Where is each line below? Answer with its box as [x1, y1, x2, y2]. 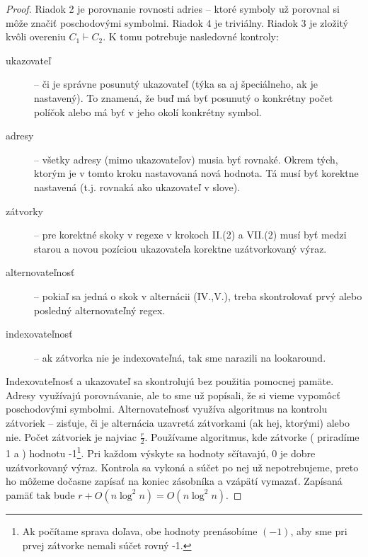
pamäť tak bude [6, 487, 75, 502]
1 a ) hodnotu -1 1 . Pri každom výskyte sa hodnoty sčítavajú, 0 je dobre [6, 444, 316, 461]
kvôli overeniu [6, 29, 66, 44]
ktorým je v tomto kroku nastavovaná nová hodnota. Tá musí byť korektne [34, 166, 359, 180]
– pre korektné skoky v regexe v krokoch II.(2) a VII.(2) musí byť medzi [34, 227, 347, 242]
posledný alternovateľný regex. [34, 302, 166, 317]
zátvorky [6, 203, 43, 218]
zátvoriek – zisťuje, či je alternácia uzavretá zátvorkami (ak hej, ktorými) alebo [6, 415, 350, 430]
